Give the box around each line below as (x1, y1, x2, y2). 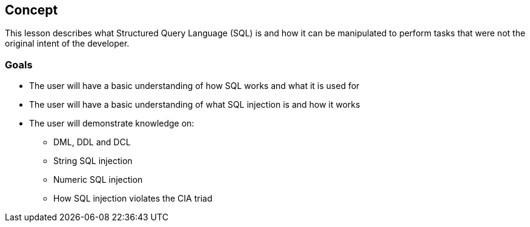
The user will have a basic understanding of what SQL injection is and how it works (29, 99, 360, 110)
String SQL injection (53, 156, 133, 166)
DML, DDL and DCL (53, 137, 131, 148)
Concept (5, 2, 58, 18)
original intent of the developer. (5, 38, 130, 49)
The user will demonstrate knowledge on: (29, 118, 194, 129)
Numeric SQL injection (53, 174, 143, 185)
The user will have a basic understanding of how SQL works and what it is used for (29, 81, 360, 91)
